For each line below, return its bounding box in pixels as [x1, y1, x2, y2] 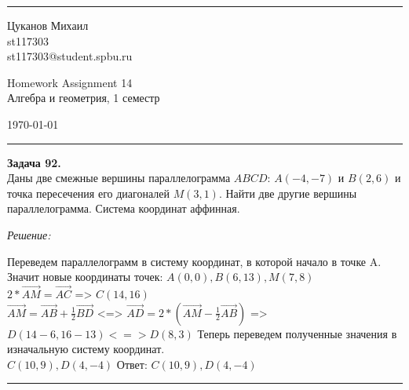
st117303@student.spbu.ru [7, 48, 133, 64]
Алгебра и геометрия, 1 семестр [7, 89, 160, 106]
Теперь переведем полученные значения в [197, 325, 397, 341]
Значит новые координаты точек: [7, 268, 163, 285]
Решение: [7, 226, 51, 242]
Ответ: [116, 355, 148, 372]
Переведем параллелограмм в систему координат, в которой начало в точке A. [7, 253, 382, 269]
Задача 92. [7, 154, 61, 170]
